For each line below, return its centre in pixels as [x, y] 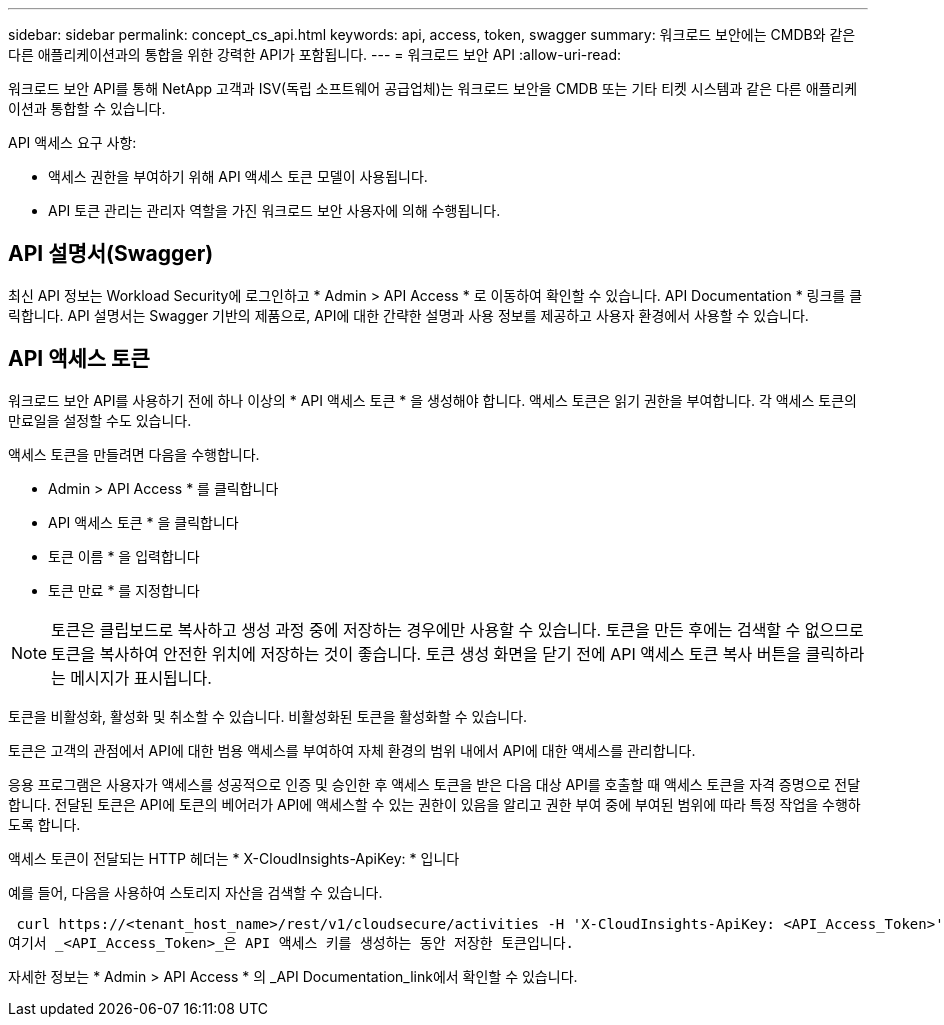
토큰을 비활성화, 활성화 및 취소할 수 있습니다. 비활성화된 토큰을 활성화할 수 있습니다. [268, 716]
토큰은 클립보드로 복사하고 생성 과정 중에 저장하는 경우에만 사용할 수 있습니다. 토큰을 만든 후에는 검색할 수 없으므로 [457, 629]
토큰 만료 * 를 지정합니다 [124, 590]
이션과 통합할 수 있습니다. [87, 108]
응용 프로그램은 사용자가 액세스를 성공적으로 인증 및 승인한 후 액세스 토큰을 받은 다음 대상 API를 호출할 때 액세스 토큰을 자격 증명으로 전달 [434, 784]
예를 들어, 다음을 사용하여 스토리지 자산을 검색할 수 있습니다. [195, 892]
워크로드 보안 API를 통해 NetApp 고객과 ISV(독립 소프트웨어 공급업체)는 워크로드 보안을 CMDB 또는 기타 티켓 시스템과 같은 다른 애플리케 [433, 88]
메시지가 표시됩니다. [141, 677]
